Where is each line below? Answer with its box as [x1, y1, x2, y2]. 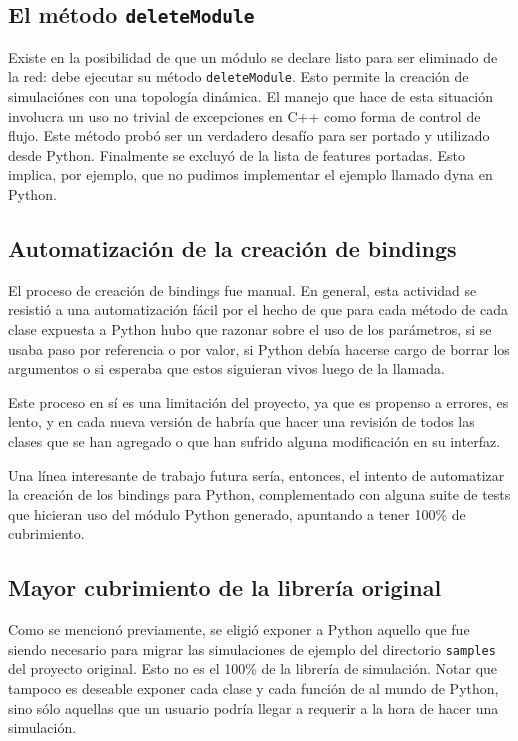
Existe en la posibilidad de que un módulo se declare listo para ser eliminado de [8, 46, 498, 67]
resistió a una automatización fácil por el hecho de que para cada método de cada [8, 299, 508, 320]
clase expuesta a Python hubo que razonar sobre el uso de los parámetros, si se [8, 318, 492, 339]
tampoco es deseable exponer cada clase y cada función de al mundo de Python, [8, 677, 499, 698]
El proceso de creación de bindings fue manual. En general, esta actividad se [8, 279, 477, 300]
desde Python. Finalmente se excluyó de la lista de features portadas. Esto [8, 144, 465, 165]
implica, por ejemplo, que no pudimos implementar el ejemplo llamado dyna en [8, 164, 493, 185]
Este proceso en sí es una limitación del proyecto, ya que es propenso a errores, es [8, 391, 509, 412]
